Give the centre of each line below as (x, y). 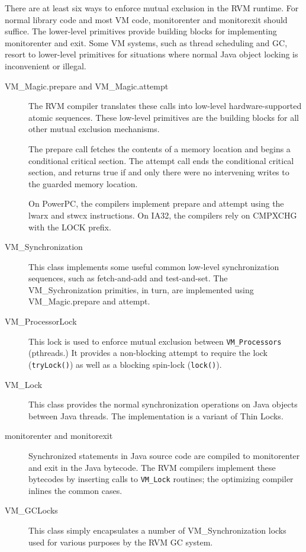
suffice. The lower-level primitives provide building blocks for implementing (141, 31)
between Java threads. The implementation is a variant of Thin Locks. (156, 415)
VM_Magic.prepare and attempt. (89, 301)
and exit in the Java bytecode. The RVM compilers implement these (152, 467)
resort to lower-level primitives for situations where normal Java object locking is (152, 54)
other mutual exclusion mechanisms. (94, 129)
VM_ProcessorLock (41, 321)
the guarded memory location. (83, 183)
